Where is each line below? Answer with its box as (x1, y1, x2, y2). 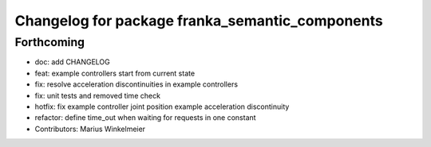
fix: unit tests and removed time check (34, 91, 161, 100)
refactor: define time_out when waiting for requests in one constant (34, 113, 256, 122)
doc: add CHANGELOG (34, 57, 111, 67)
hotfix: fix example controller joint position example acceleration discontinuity (34, 102, 290, 111)
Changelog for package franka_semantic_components (14, 12, 383, 29)
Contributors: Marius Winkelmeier (34, 124, 146, 133)
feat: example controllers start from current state (34, 68, 196, 78)
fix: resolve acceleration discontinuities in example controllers (34, 79, 239, 89)
